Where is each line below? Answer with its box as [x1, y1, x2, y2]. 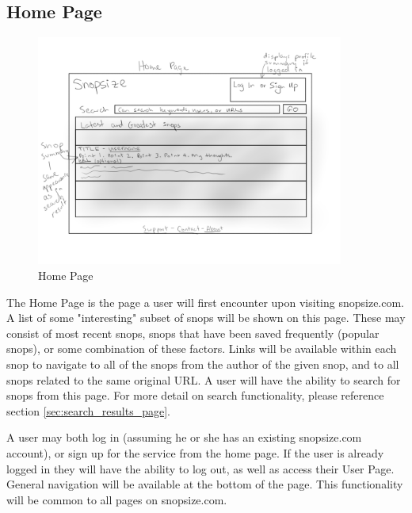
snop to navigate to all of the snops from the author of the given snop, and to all [6, 355, 399, 372]
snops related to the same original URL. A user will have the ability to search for [6, 371, 401, 388]
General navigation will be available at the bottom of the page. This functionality [6, 476, 403, 492]
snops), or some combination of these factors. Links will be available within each [6, 340, 397, 357]
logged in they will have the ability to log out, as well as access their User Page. [6, 460, 395, 477]
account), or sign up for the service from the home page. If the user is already [6, 444, 384, 461]
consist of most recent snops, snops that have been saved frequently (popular [6, 324, 380, 341]
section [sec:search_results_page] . [6, 402, 170, 419]
